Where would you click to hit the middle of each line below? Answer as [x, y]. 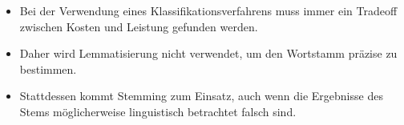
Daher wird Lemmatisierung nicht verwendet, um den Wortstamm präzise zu [208, 53]
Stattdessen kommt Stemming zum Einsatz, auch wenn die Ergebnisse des [201, 96]
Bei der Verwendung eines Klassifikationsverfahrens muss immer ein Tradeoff [208, 10]
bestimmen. [48, 69]
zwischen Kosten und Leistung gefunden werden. [139, 26]
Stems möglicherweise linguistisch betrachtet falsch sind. [158, 111]
